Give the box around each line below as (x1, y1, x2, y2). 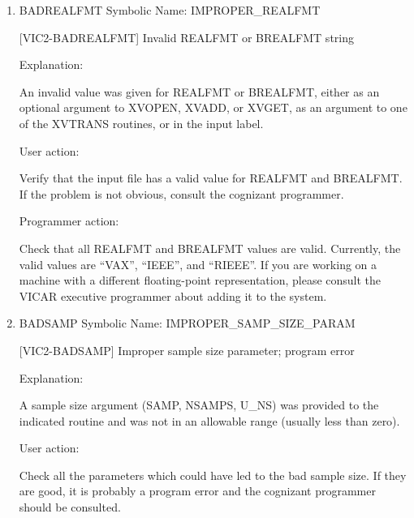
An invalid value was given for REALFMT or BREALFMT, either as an (19, 83, 380, 100)
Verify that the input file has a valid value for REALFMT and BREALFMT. (19, 169, 403, 186)
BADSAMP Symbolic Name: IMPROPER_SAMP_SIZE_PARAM (19, 315, 356, 332)
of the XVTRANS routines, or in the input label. (19, 114, 264, 131)
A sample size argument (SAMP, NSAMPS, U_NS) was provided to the (19, 396, 379, 413)
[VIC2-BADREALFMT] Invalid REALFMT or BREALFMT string (19, 28, 354, 45)
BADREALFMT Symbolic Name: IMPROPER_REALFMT (19, 2, 321, 18)
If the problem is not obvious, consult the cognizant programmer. (19, 185, 344, 202)
